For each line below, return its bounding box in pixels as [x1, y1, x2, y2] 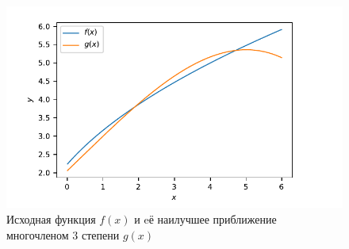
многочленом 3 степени [6, 226, 120, 243]
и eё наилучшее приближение [134, 210, 277, 227]
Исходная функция [6, 210, 96, 227]
